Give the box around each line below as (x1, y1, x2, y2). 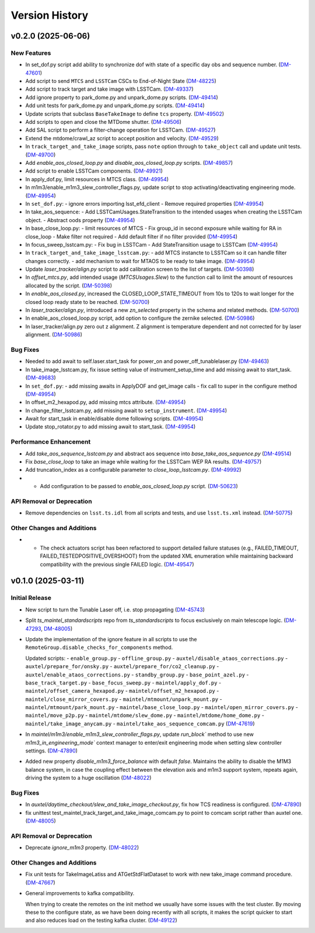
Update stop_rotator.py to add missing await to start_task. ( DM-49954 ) (25, 423, 196, 430)
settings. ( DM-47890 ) (25, 747, 78, 754)
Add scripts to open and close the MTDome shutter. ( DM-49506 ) (25, 119, 182, 126)
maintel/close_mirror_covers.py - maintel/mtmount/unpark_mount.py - (25, 696, 222, 703)
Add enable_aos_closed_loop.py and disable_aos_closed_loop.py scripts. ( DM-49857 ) (25, 160, 233, 166)
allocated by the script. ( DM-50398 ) (25, 282, 113, 289)
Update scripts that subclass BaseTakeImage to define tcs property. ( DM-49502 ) (25, 110, 225, 117)
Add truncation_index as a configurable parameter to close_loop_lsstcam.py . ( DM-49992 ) (25, 466, 242, 474)
